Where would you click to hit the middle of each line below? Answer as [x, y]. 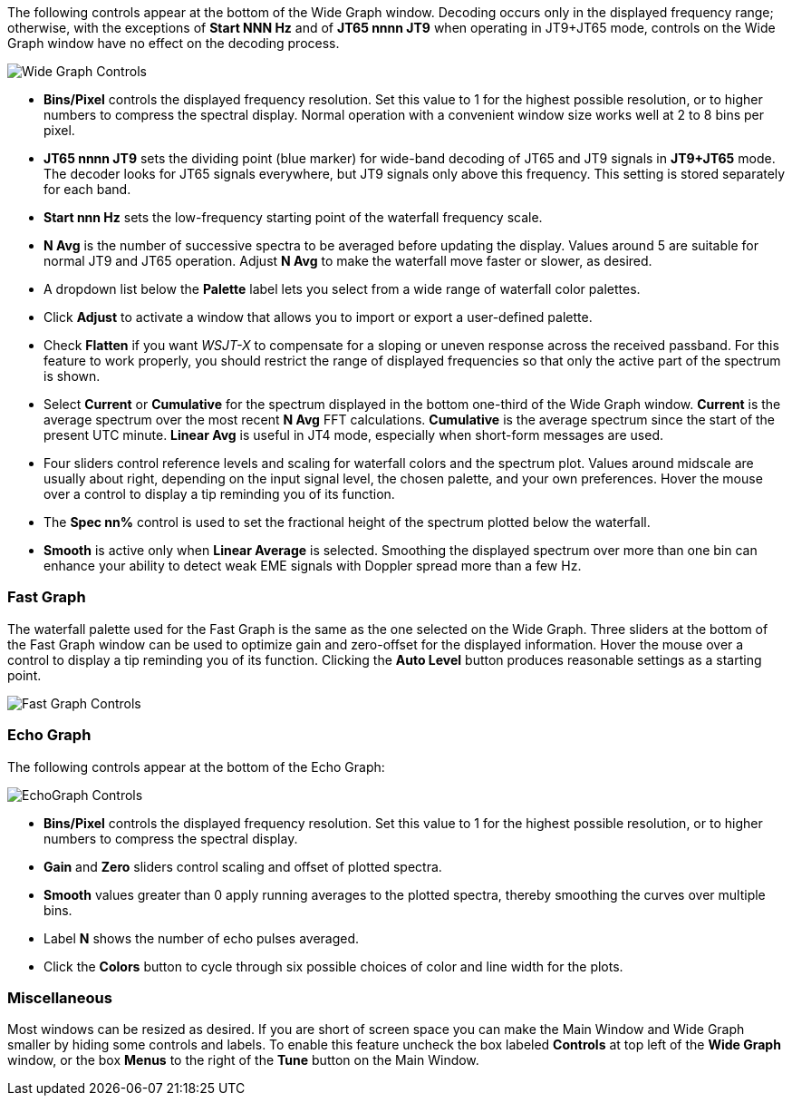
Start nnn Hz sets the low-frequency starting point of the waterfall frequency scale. [293, 217]
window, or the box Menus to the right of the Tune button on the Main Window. [243, 1060]
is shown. [72, 376]
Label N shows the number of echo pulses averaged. [202, 938]
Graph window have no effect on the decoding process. [174, 43]
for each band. [87, 189]
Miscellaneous [60, 997]
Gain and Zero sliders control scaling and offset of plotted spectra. [243, 866]
